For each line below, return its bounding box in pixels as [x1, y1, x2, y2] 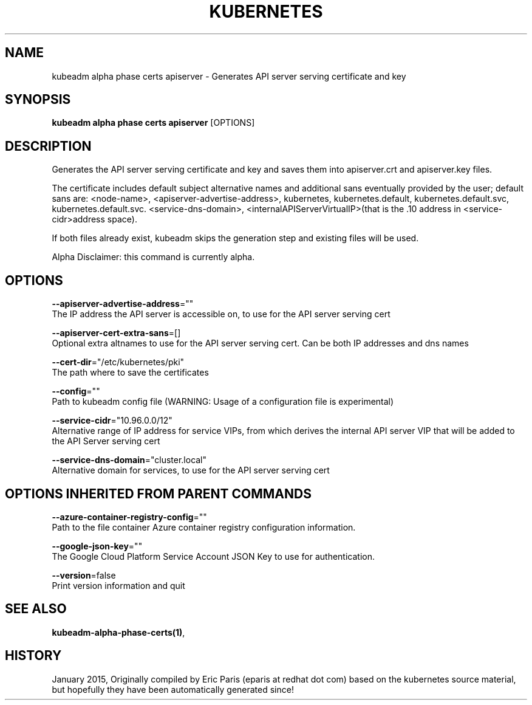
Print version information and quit [52, 580, 185, 591]
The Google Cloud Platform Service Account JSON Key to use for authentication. [52, 551, 375, 562]
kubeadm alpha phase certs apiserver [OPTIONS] [52, 117, 255, 128]
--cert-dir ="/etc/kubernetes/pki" [52, 357, 185, 368]
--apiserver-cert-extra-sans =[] [52, 328, 181, 339]
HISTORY [5, 648, 62, 664]
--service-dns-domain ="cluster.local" [52, 455, 207, 466]
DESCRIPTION [5, 138, 92, 154]
